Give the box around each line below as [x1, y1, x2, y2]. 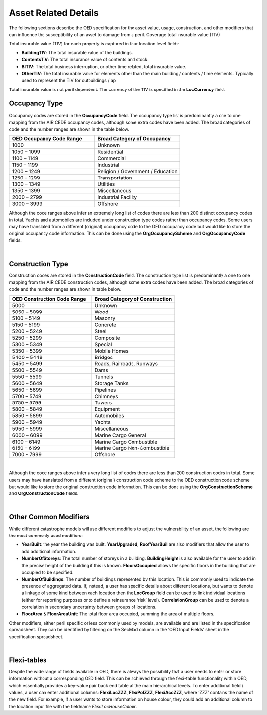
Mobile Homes [94, 347, 129, 354]
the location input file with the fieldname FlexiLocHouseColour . [9, 703, 137, 709]
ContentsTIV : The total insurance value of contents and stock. [21, 57, 149, 63]
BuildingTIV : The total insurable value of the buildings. [21, 49, 133, 55]
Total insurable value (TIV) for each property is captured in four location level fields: [9, 41, 180, 46]
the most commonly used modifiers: [9, 533, 83, 538]
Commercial [97, 155, 126, 162]
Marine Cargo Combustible [94, 438, 158, 445]
